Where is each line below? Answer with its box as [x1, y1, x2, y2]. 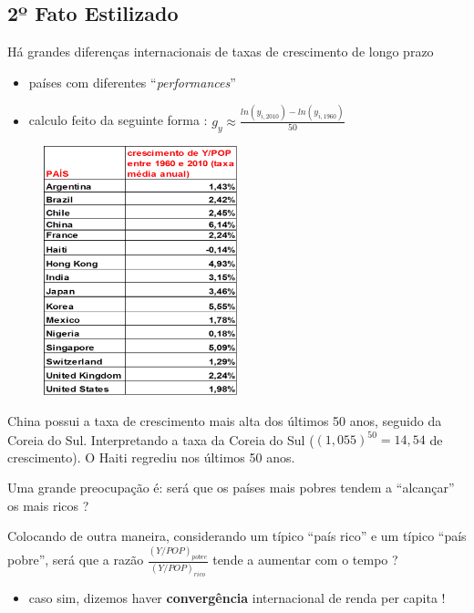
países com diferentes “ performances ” [28, 72, 236, 91]
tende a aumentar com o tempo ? [212, 550, 398, 569]
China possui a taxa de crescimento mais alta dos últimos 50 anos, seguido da [7, 410, 442, 430]
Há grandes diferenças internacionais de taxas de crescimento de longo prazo [7, 42, 434, 61]
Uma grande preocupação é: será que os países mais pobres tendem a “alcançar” [7, 478, 455, 497]
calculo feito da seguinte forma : [28, 110, 208, 130]
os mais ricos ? [7, 495, 89, 514]
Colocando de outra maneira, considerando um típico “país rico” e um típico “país [7, 526, 467, 545]
